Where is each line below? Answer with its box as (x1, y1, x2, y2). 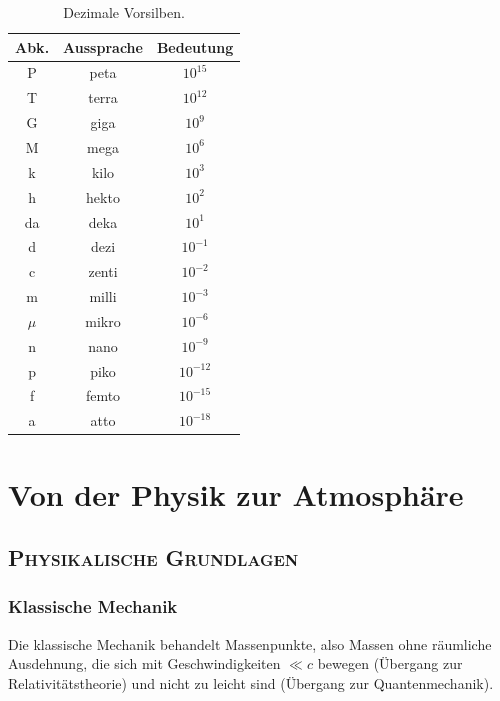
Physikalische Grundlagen (8, 542, 299, 573)
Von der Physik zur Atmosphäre (8, 473, 464, 514)
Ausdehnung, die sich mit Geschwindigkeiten (8, 653, 281, 674)
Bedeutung (156, 36, 234, 57)
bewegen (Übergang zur (317, 653, 463, 674)
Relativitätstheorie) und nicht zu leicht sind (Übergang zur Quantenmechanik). (8, 672, 494, 693)
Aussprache (63, 36, 143, 57)
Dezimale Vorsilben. (63, 2, 185, 22)
